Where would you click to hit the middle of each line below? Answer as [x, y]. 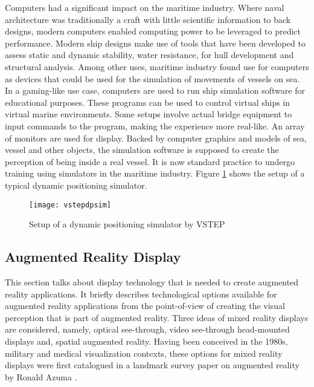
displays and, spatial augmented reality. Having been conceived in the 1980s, [146, 341]
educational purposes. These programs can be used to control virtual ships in [148, 102]
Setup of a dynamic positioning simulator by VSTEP [127, 224]
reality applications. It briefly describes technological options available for [141, 294]
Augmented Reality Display [93, 257]
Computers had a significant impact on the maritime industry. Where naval [145, 7]
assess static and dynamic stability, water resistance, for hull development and [149, 55]
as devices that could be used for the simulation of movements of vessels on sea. [152, 78]
